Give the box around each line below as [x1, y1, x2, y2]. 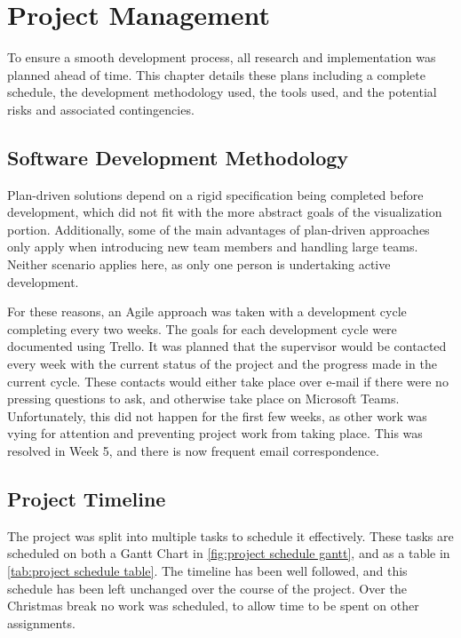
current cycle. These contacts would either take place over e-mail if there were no [7, 371, 449, 390]
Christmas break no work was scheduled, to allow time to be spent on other [7, 596, 419, 615]
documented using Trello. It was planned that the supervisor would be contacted [7, 337, 447, 355]
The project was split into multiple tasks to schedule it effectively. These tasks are [7, 526, 454, 545]
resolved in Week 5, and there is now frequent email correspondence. [7, 442, 379, 460]
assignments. [7, 613, 76, 632]
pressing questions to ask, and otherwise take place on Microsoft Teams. [7, 389, 400, 408]
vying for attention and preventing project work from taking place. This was [7, 424, 423, 443]
